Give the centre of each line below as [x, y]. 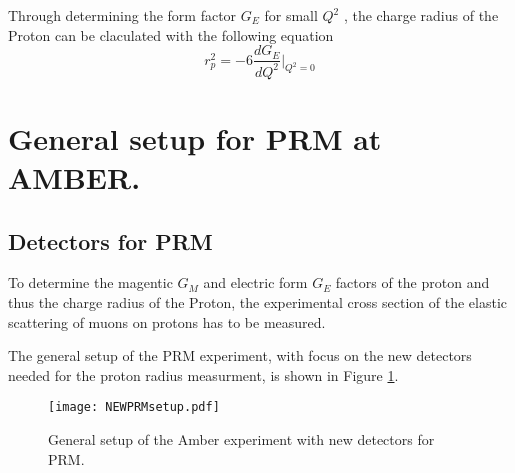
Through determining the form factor [122, 15]
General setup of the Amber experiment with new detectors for [241, 438]
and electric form [255, 282]
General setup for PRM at [195, 137]
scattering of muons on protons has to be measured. [167, 321]
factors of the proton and [412, 282]
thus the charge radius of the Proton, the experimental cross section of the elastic [257, 301]
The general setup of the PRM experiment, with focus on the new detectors [240, 355]
